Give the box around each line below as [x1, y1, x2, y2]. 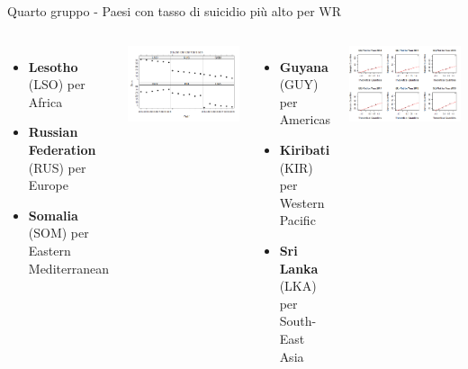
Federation [28, 139, 96, 158]
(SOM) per [28, 223, 89, 242]
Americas [279, 110, 331, 129]
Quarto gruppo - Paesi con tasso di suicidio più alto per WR [7, 2, 342, 20]
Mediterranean [28, 258, 109, 277]
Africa [28, 92, 63, 111]
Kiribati [279, 139, 330, 158]
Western [279, 193, 325, 211]
